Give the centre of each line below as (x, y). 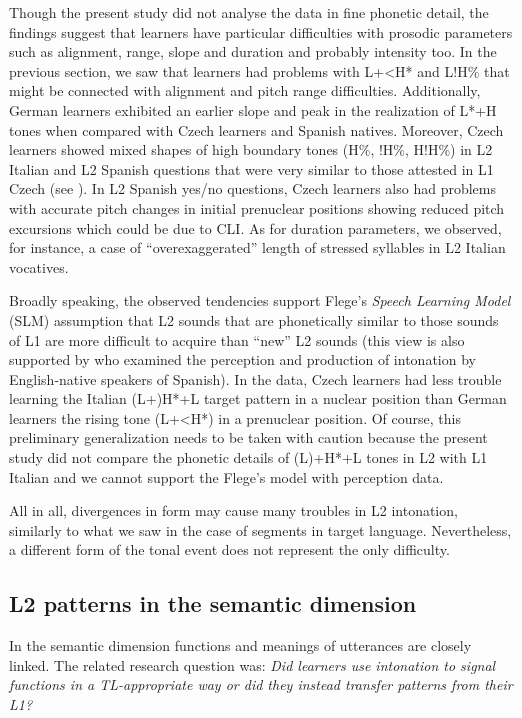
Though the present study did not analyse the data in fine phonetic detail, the (249, 12)
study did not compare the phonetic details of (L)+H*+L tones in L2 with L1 (248, 457)
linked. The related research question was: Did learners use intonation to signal (252, 664)
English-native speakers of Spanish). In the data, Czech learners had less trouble (255, 378)
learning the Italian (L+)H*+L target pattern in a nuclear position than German (258, 398)
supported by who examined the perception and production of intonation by (242, 359)
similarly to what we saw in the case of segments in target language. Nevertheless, (260, 529)
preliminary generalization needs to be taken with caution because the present (248, 437)
